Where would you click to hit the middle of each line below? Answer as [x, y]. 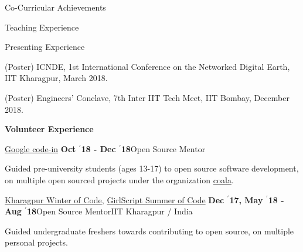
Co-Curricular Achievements [55, 7]
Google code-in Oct [40, 148]
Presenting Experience [45, 47]
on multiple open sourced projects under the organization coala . [119, 179]
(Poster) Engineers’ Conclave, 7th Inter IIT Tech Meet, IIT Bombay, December [147, 97]
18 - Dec [98, 148]
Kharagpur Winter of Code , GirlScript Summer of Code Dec [115, 199]
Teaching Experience [42, 27]
